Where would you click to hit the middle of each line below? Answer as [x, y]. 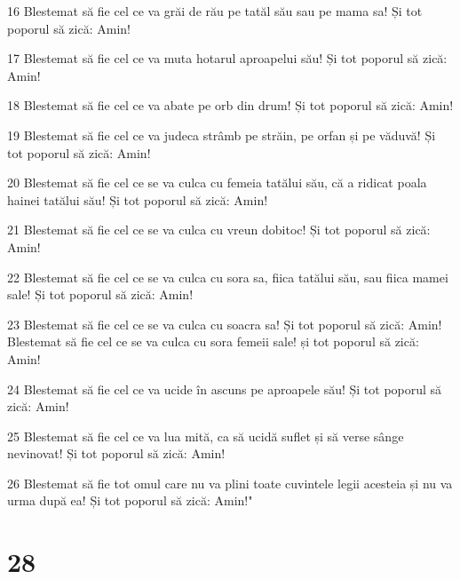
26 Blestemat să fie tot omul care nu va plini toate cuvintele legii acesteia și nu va [230, 483]
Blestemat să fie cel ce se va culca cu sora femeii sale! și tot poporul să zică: [213, 341]
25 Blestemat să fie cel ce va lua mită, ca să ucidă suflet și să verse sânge [206, 436]
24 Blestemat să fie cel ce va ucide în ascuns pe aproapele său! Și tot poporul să [225, 389]
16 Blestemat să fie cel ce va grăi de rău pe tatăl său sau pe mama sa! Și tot [215, 11]
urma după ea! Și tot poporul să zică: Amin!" [130, 500]
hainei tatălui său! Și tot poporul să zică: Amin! [138, 199]
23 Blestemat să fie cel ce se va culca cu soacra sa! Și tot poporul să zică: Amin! [225, 324]
